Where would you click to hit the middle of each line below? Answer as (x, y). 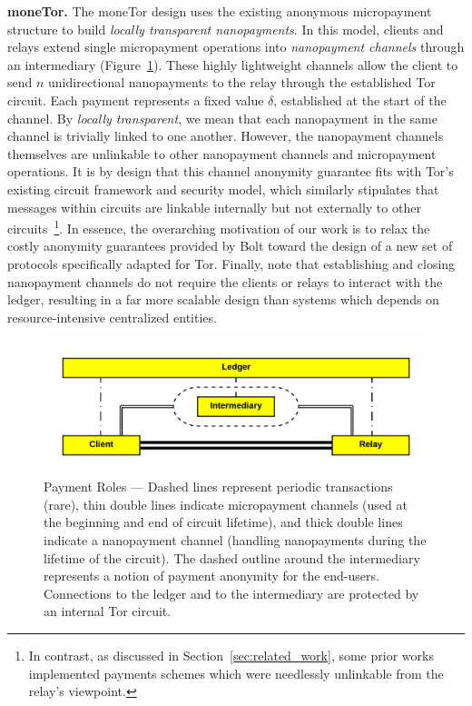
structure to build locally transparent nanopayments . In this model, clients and (226, 29)
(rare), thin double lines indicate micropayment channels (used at (226, 504)
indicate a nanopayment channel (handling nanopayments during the (235, 539)
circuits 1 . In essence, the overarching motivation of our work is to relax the (219, 227)
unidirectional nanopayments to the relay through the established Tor (242, 82)
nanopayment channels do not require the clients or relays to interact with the (225, 281)
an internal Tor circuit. (108, 611)
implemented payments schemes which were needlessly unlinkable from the (236, 673)
